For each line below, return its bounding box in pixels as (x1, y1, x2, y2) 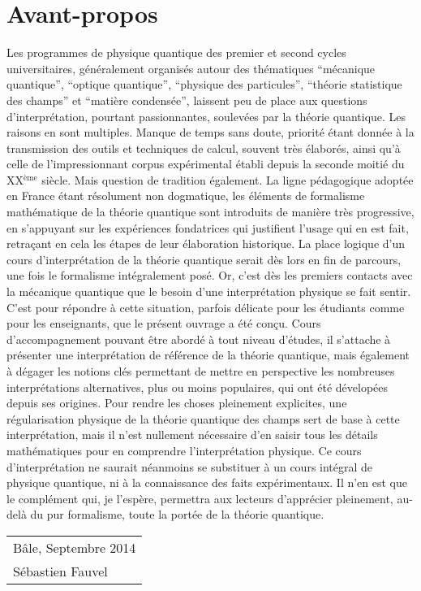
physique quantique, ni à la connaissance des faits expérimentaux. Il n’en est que (6, 474, 408, 491)
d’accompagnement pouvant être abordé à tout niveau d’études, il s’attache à (6, 330, 391, 347)
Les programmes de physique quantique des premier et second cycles (6, 44, 346, 61)
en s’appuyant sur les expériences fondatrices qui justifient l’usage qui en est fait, (6, 219, 409, 236)
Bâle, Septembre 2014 (13, 537, 136, 557)
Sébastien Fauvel (13, 561, 108, 580)
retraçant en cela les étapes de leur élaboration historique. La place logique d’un (6, 235, 406, 252)
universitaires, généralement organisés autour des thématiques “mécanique (6, 59, 376, 76)
